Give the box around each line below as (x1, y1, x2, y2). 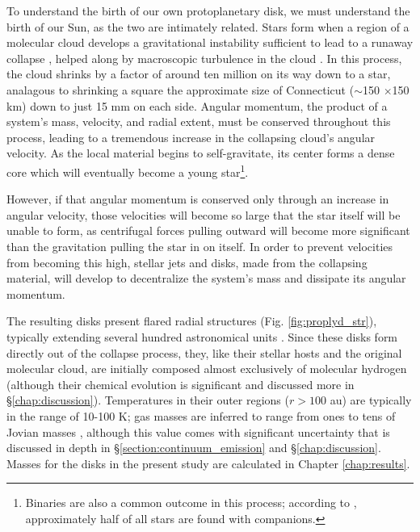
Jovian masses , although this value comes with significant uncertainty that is (6, 423, 390, 440)
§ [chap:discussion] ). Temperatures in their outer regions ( (6, 392, 289, 408)
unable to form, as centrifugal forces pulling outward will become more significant (6, 222, 410, 239)
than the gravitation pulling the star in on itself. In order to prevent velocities (6, 237, 393, 254)
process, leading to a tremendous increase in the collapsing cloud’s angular (6, 128, 376, 145)
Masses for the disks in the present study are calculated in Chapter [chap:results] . (6, 455, 410, 471)
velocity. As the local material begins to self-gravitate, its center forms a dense (6, 145, 395, 161)
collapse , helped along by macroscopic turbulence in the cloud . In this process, (6, 49, 402, 66)
